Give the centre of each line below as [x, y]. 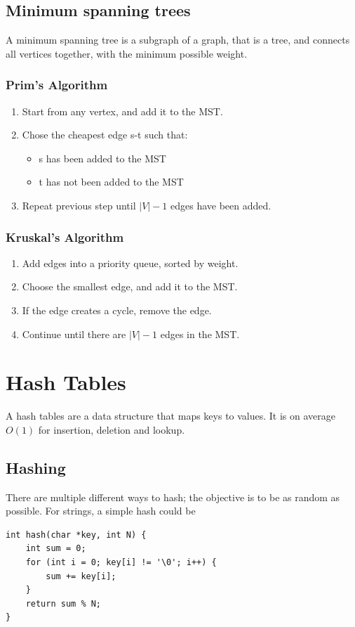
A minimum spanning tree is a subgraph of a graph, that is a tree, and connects [178, 40]
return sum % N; [63, 603]
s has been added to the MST [102, 158]
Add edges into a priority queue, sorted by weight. [130, 263]
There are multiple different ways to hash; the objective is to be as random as [173, 497]
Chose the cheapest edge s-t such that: [105, 135]
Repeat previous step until [79, 205]
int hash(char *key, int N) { [76, 535]
